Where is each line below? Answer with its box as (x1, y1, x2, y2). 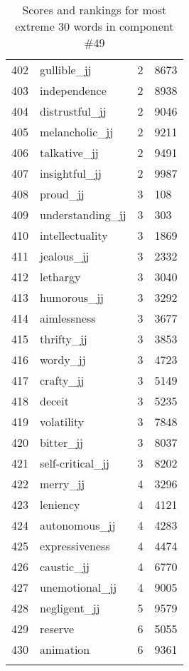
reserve (40, 620, 75, 637)
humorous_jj (40, 289, 104, 306)
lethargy (40, 268, 81, 285)
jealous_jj (40, 248, 90, 264)
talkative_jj (40, 144, 99, 161)
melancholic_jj (40, 123, 114, 140)
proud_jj (40, 186, 85, 202)
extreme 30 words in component (15, 18, 174, 34)
